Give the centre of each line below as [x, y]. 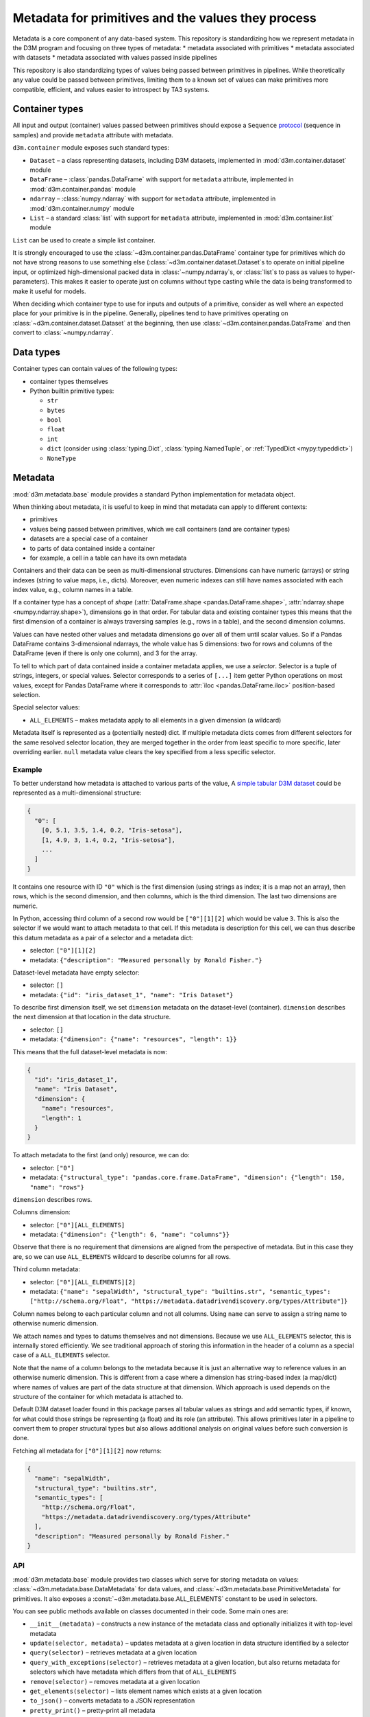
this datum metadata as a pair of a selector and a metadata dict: [103, 937]
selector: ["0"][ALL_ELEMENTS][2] [83, 1282]
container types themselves [69, 381]
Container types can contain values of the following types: [95, 369]
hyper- [346, 272]
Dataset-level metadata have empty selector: [76, 973]
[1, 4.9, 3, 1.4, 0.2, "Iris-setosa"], [109, 840]
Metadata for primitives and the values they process [164, 18]
